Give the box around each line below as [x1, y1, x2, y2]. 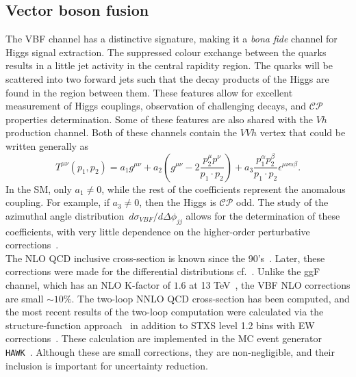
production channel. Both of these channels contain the [5, 125, 237, 140]
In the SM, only [5, 181, 72, 196]
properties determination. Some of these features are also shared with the [5, 112, 313, 126]
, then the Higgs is [139, 195, 216, 209]
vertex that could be [259, 125, 346, 140]
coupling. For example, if [5, 195, 110, 209]
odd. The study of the [236, 195, 329, 209]
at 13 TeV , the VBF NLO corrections [189, 277, 351, 291]
